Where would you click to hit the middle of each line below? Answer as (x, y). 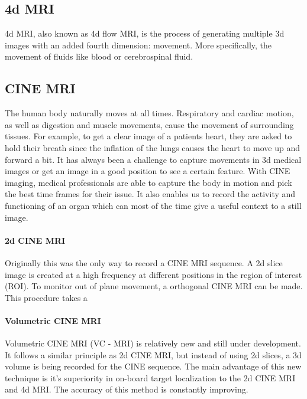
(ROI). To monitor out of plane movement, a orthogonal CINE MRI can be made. (154, 286)
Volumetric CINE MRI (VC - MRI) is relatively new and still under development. (153, 343)
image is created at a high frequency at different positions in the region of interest (153, 274)
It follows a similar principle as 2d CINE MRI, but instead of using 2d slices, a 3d (153, 354)
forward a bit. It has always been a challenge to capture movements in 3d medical (153, 159)
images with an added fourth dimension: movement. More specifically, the (138, 45)
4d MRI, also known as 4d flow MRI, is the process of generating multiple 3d (145, 33)
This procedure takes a (46, 297)
